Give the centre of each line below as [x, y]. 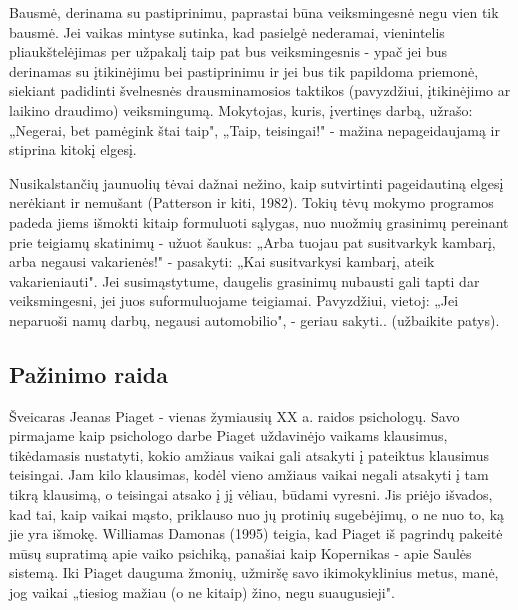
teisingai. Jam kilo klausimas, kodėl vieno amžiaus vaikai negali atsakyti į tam [249, 474]
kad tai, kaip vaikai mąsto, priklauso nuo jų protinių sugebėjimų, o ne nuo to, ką [257, 513]
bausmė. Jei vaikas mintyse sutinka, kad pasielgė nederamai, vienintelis [227, 31]
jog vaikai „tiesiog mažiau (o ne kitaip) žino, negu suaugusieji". [202, 592]
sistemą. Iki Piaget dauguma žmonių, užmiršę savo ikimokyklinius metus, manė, [254, 572]
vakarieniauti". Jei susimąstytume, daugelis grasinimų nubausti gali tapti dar [244, 280]
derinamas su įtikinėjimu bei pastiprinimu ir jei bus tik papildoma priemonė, [244, 70]
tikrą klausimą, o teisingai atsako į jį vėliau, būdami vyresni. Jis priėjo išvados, [251, 494]
